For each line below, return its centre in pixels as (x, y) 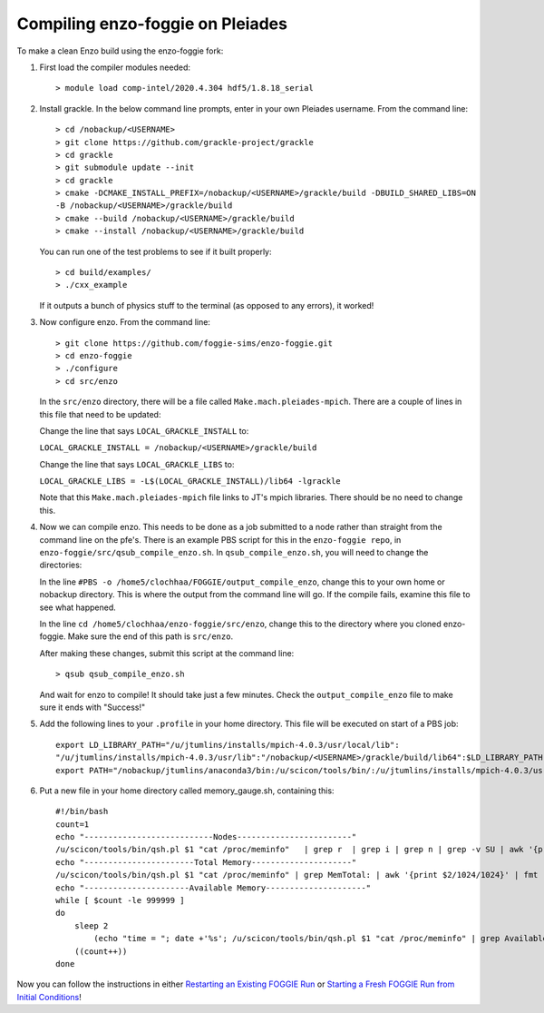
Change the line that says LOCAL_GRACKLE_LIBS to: (137, 464)
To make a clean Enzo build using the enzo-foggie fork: (120, 51)
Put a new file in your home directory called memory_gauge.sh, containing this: (187, 791)
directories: (61, 565)
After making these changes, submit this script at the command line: (167, 653)
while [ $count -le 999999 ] (120, 900)
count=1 (73, 824)
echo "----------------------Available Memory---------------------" (214, 888)
